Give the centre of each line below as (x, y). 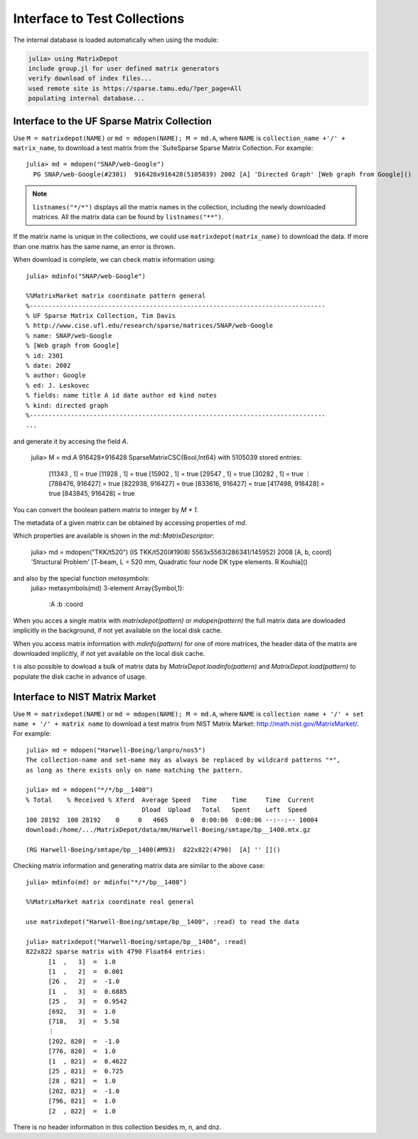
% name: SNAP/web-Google (69, 335)
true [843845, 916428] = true (92, 494)
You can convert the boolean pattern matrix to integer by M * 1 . (106, 509)
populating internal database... (86, 99)
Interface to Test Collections (99, 18)
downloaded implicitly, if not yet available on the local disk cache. (109, 653)
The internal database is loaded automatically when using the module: (116, 40)
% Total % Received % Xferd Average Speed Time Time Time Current (170, 800)
